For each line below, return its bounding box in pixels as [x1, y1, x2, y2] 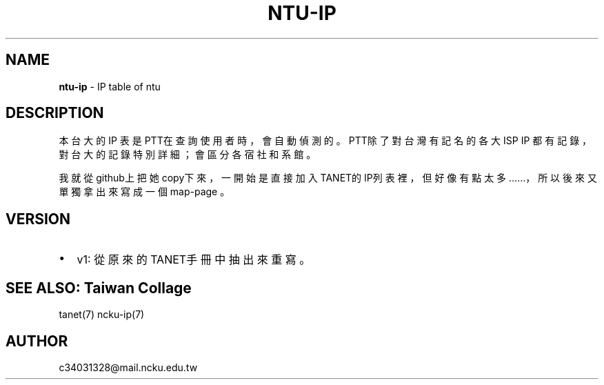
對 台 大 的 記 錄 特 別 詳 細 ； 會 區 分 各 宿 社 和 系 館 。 [59, 148, 316, 161]
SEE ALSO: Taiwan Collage [6, 279, 192, 297]
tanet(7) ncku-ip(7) [59, 308, 145, 321]
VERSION [6, 210, 71, 228]
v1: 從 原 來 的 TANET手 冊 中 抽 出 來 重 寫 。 [77, 253, 311, 267]
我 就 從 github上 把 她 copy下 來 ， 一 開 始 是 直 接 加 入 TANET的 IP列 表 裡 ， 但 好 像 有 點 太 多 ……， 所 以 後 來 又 [59, 172, 597, 184]
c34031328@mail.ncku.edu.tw [59, 361, 198, 373]
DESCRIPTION [6, 104, 104, 122]
